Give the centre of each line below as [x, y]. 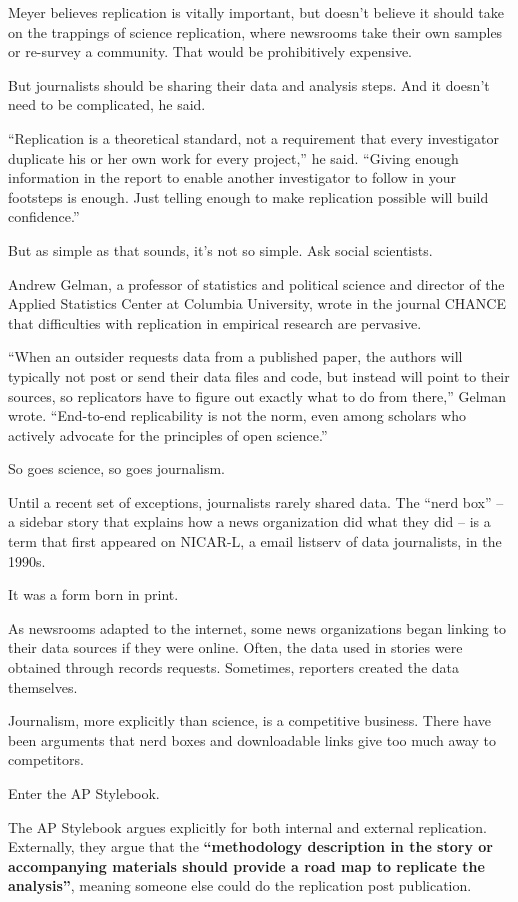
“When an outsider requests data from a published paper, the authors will [235, 356]
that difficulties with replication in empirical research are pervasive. [215, 322]
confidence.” [44, 216]
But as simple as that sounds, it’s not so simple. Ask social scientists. [220, 249]
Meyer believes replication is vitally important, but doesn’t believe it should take [256, 12]
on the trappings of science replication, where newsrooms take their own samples [255, 31]
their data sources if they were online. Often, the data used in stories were [235, 647]
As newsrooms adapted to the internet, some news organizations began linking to [257, 627]
